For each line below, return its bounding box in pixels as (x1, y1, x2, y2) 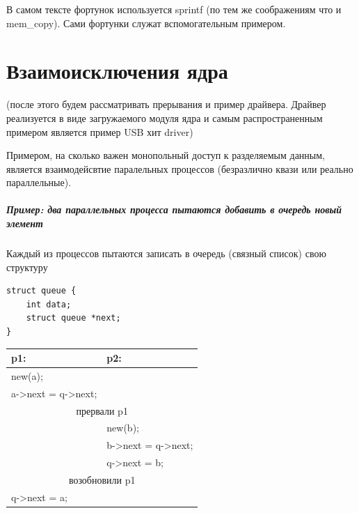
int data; (26, 299, 72, 309)
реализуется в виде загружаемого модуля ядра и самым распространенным (6, 110, 323, 125)
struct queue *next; (26, 313, 121, 323)
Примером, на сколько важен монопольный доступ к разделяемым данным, (6, 148, 325, 162)
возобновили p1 (68, 473, 136, 487)
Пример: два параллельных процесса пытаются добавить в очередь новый (6, 202, 342, 217)
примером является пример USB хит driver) (6, 124, 193, 139)
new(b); (106, 420, 139, 435)
